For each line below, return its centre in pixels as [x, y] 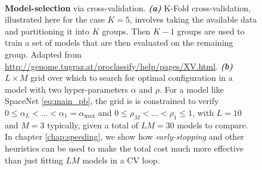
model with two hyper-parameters [67, 89]
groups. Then [126, 31]
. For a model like [191, 89]
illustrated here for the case [55, 19]
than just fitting [34, 160]
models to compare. [213, 125]
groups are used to [211, 31]
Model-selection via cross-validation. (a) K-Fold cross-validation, [128, 7]
